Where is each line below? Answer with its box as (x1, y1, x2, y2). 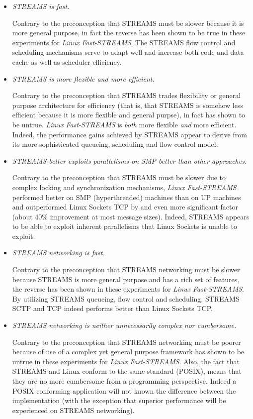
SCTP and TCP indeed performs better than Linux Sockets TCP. (12, 303, 213, 314)
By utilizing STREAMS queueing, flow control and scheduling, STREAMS (12, 293, 240, 304)
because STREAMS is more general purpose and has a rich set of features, (12, 274, 240, 284)
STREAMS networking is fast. (12, 247, 105, 258)
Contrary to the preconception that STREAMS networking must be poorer (12, 336, 241, 347)
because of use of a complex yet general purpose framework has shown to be (12, 346, 245, 357)
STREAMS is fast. (12, 1, 70, 11)
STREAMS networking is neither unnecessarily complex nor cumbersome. (12, 320, 237, 330)
